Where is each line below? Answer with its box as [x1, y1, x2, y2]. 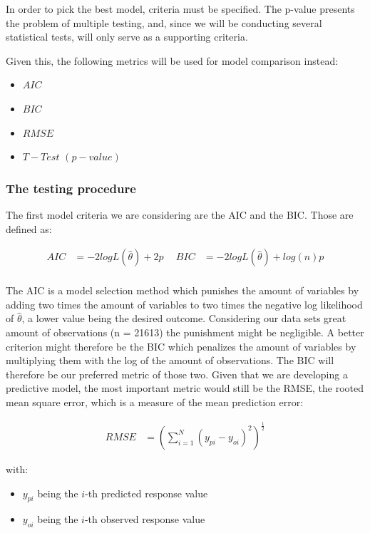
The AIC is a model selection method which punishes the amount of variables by [6, 283, 359, 298]
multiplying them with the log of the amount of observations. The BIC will [6, 353, 334, 368]
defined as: [6, 221, 52, 236]
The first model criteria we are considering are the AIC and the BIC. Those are [6, 207, 354, 222]
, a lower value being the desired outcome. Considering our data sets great [21, 311, 346, 326]
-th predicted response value [85, 485, 208, 500]
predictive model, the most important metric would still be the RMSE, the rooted [6, 381, 364, 395]
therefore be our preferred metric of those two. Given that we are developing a [6, 366, 348, 381]
